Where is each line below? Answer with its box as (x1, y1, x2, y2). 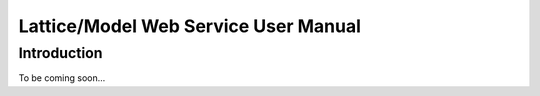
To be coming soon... (18, 72, 106, 84)
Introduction (18, 44, 103, 62)
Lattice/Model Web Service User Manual (18, 15, 362, 37)
